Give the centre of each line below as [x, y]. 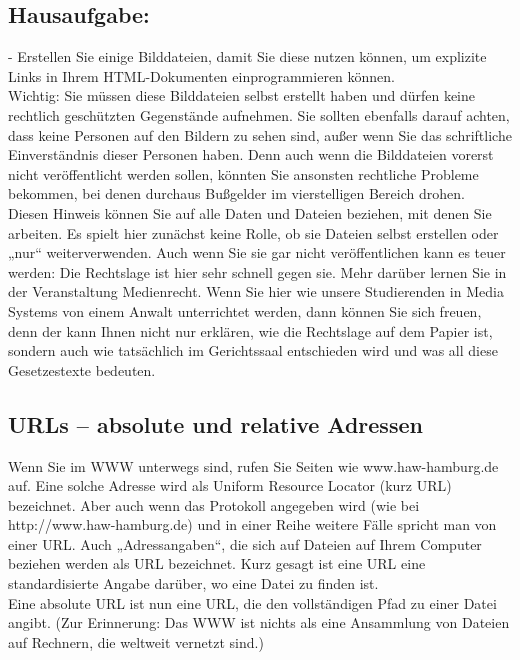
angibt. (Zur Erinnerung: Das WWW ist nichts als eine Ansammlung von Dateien [259, 622]
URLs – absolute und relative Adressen [215, 423]
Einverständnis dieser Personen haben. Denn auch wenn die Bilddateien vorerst [251, 154]
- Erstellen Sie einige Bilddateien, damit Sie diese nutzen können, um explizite [247, 56]
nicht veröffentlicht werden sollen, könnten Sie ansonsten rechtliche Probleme [243, 173]
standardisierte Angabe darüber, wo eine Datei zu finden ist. [193, 583]
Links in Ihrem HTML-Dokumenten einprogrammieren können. [202, 75]
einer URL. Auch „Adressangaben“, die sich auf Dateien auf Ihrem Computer [245, 543]
